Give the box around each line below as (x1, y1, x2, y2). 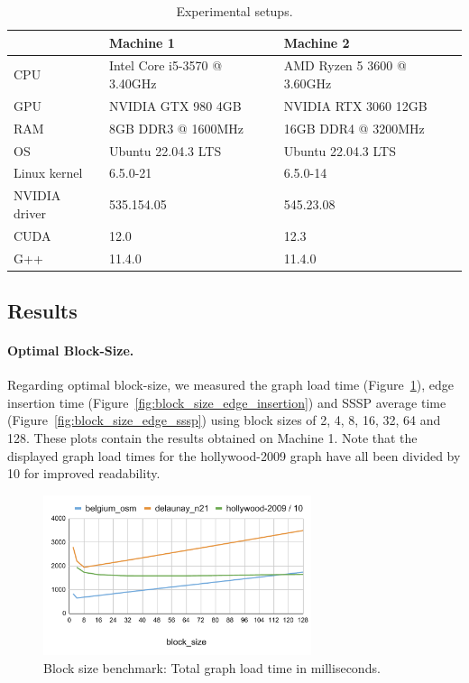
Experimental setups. (176, 2, 293, 20)
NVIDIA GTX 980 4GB (108, 96, 242, 115)
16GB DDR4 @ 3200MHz (283, 118, 425, 137)
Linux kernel (14, 163, 83, 182)
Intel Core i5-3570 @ (108, 56, 223, 75)
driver (14, 203, 46, 222)
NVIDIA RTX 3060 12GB (283, 96, 428, 115)
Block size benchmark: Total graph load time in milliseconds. (43, 658, 381, 677)
